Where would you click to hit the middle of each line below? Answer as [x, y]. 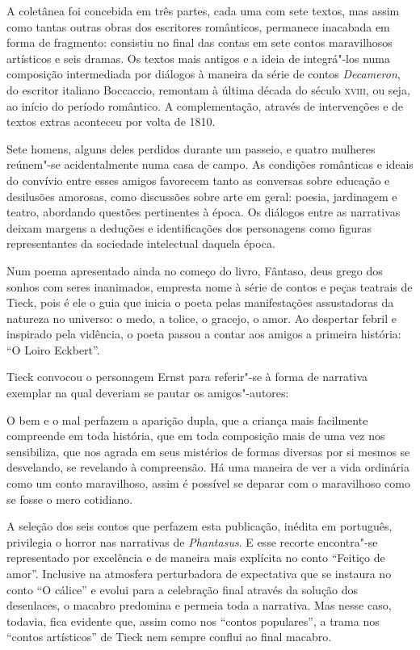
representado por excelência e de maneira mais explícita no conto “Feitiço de [196, 558]
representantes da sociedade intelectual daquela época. [141, 243]
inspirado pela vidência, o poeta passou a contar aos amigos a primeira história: [204, 334]
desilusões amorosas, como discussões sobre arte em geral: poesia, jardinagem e [202, 196]
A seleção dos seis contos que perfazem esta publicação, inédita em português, [199, 526]
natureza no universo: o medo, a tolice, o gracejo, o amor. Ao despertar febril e [202, 318]
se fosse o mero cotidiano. [70, 499]
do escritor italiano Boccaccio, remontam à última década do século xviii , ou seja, [208, 89]
